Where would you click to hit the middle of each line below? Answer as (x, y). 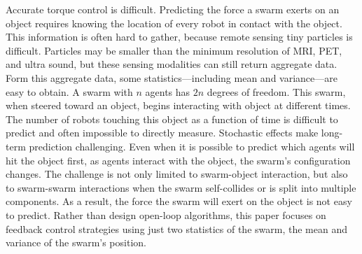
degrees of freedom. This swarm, (276, 91)
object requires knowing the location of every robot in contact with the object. (174, 23)
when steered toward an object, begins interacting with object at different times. (178, 105)
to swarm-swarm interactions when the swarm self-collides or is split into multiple (181, 187)
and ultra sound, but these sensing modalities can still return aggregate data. (172, 64)
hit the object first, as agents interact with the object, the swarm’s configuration (178, 160)
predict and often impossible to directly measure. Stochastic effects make (162, 133)
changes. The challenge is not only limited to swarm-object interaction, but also (177, 174)
